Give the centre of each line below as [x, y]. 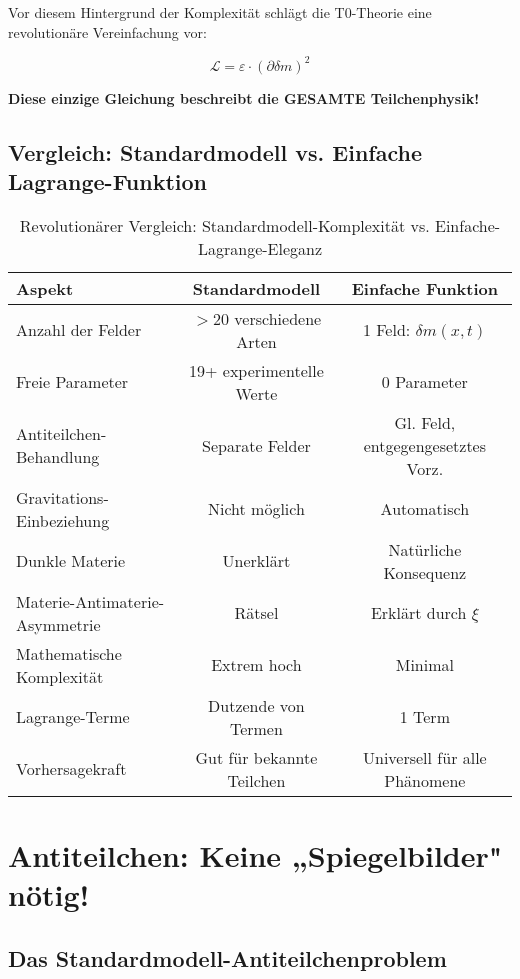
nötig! [49, 894]
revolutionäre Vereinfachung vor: [107, 31]
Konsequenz [425, 572]
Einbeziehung [63, 520]
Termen [256, 728]
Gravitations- [62, 497]
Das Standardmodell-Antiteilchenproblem [227, 957]
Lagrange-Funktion [107, 181]
